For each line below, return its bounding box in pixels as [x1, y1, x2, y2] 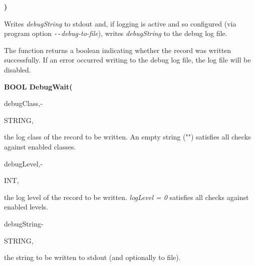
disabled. [4, 64, 31, 75]
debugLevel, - [4, 158, 43, 168]
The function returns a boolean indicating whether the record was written [4, 44, 231, 55]
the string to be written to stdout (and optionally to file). [4, 252, 181, 262]
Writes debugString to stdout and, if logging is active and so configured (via [4, 18, 236, 28]
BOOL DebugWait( [4, 81, 73, 91]
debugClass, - [4, 98, 43, 108]
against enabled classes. [4, 141, 76, 151]
